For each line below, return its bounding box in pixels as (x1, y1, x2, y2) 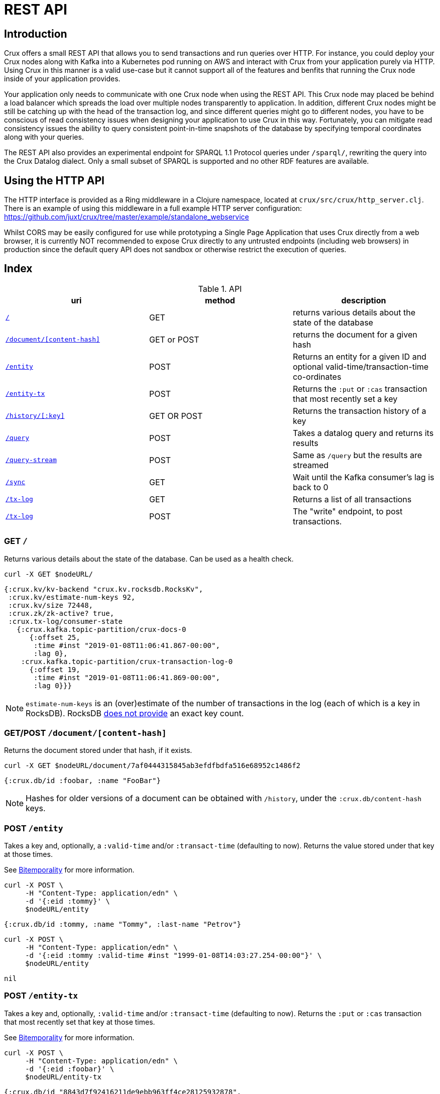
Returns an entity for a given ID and (292, 351, 426, 362)
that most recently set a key (292, 393, 398, 404)
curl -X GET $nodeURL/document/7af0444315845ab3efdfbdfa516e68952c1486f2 (4, 761, 301, 770)
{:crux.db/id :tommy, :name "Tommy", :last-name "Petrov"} (4, 920, 242, 929)
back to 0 (292, 482, 328, 492)
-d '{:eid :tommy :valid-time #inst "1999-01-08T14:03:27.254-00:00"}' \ (25, 951, 322, 960)
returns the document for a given (292, 329, 417, 340)
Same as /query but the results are (292, 450, 422, 460)
